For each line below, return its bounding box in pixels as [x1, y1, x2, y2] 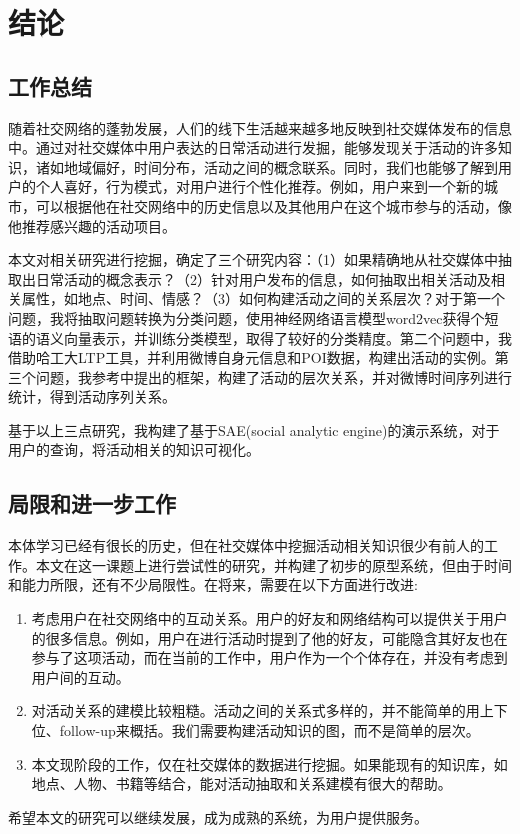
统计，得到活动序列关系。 [8, 386, 176, 407]
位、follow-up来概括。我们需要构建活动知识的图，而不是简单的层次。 [31, 720, 480, 741]
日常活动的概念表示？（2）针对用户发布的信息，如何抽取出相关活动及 [35, 268, 491, 289]
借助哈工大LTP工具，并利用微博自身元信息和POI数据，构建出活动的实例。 [8, 347, 495, 368]
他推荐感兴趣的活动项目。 [8, 215, 176, 236]
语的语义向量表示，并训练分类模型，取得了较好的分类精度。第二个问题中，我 [8, 327, 512, 348]
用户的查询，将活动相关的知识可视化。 [8, 439, 260, 460]
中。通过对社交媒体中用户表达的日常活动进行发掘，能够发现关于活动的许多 [8, 137, 498, 158]
